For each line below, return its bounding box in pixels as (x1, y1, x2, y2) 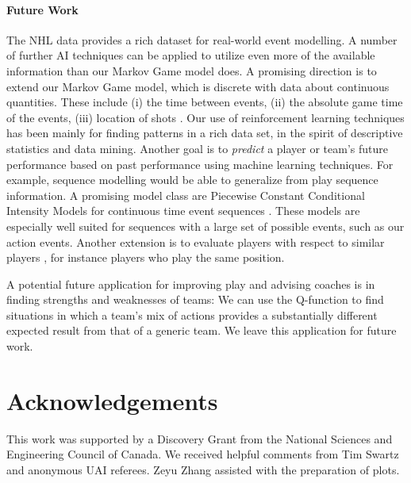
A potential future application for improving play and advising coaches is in (6, 275, 375, 292)
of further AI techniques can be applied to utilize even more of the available (6, 47, 375, 63)
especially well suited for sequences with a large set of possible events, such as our (6, 217, 405, 234)
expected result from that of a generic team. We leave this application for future (6, 322, 397, 339)
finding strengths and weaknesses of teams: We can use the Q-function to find (6, 291, 384, 308)
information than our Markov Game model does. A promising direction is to (6, 62, 377, 79)
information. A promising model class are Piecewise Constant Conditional (6, 186, 365, 203)
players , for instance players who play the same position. (6, 249, 285, 266)
